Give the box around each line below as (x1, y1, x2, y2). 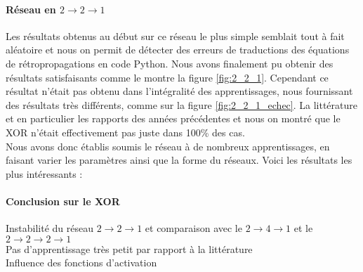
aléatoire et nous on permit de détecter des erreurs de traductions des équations (6, 42, 350, 57)
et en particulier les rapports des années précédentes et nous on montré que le (6, 111, 341, 126)
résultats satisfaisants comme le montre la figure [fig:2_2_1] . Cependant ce (6, 70, 329, 84)
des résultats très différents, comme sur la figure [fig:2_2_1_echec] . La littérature (6, 97, 357, 112)
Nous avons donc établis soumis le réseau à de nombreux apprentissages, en (6, 138, 330, 153)
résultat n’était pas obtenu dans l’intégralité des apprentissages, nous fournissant (6, 84, 353, 98)
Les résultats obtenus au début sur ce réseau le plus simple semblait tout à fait (6, 28, 345, 43)
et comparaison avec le (145, 221, 242, 235)
